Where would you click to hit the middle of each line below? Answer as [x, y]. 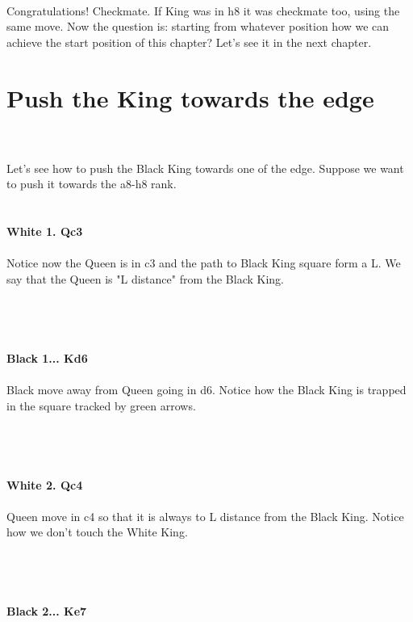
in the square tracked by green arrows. [101, 405]
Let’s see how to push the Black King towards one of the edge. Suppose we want [205, 168]
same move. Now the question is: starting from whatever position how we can [198, 26]
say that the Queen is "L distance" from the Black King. [145, 278]
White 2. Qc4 [45, 484]
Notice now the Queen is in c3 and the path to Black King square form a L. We [204, 263]
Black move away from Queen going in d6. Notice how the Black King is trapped [206, 389]
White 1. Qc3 [45, 231]
